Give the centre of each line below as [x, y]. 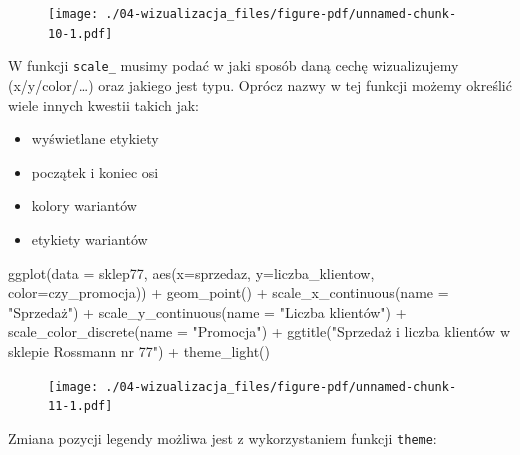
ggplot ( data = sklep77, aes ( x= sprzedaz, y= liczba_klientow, [191, 272]
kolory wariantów [84, 205]
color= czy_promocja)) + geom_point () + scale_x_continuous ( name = [228, 292]
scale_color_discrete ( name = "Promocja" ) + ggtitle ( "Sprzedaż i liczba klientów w [259, 331]
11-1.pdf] [80, 406]
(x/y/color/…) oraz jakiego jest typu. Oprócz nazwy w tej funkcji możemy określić [260, 84]
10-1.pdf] [80, 33]
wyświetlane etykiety [95, 138]
